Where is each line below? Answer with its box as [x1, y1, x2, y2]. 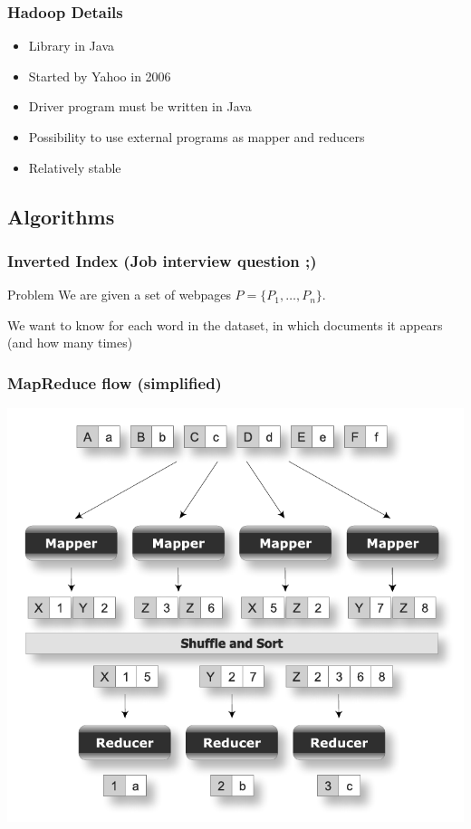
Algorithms [7, 202, 115, 230]
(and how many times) [7, 333, 133, 352]
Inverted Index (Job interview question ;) [7, 249, 317, 272]
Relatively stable [28, 157, 121, 176]
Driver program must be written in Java [28, 97, 252, 116]
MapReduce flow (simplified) [7, 371, 222, 394]
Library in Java [28, 36, 115, 55]
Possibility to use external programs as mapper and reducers [28, 128, 365, 146]
